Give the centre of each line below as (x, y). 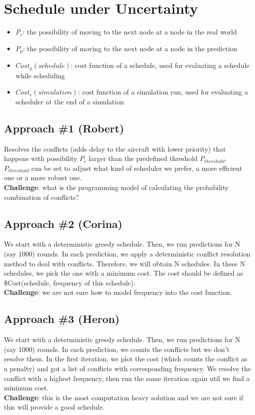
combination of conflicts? (42, 197)
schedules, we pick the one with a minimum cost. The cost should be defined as (124, 273)
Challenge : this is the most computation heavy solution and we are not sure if (124, 397)
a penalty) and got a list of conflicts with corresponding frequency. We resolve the (127, 368)
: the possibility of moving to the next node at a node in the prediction (130, 48)
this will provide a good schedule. (54, 407)
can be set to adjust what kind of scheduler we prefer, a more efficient (137, 168)
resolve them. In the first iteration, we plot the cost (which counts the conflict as (126, 359)
